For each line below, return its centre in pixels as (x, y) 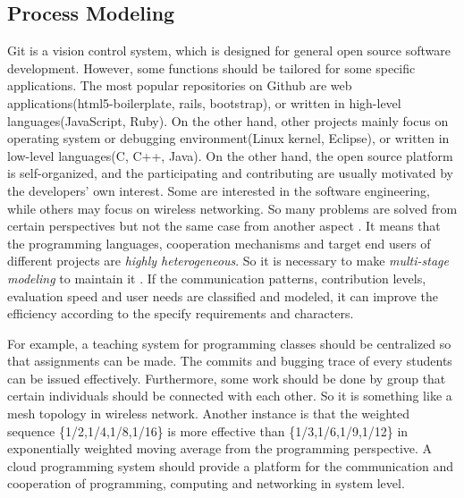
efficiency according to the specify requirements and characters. (181, 313)
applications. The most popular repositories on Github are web (180, 85)
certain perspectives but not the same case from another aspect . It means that (224, 226)
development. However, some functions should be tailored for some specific (211, 68)
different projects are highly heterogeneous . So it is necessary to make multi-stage (228, 261)
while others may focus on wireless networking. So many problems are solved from (232, 208)
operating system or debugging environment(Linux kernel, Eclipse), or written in (228, 138)
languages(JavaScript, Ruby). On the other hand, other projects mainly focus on (228, 120)
